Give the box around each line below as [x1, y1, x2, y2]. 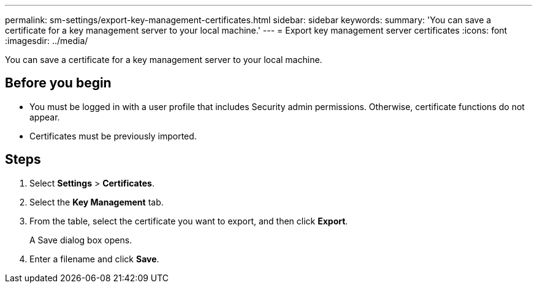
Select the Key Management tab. [29, 196, 164, 207]
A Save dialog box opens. [29, 234, 132, 245]
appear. [29, 111, 60, 122]
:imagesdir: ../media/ [5, 35, 88, 46]
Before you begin [5, 75, 112, 91]
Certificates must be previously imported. [29, 130, 197, 141]
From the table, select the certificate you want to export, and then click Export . [29, 215, 348, 226]
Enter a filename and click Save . [29, 253, 159, 264]
